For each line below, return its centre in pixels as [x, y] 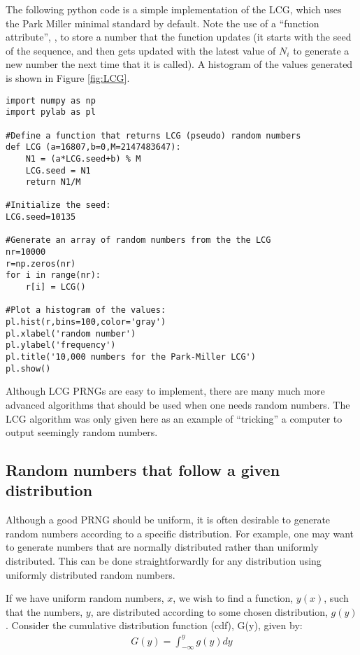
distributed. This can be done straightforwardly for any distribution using [164, 561]
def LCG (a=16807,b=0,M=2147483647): [93, 147]
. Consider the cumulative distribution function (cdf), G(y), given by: [154, 625]
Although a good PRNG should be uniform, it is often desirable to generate [168, 520]
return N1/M [53, 182]
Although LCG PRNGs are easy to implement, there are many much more [165, 391]
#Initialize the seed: [58, 205]
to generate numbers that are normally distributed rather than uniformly [162, 547]
